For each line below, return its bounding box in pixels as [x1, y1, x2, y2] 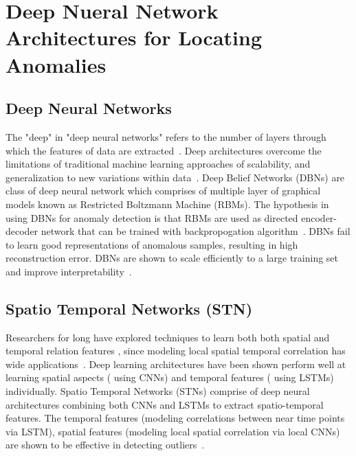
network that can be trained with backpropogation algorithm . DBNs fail [41, 224, 351, 238]
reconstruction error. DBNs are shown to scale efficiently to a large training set [5, 251, 339, 265]
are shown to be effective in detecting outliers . [5, 437, 205, 452]
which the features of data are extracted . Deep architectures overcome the [5, 143, 322, 157]
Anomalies [5, 50, 107, 78]
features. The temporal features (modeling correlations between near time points [5, 411, 345, 425]
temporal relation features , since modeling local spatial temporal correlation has [5, 343, 346, 358]
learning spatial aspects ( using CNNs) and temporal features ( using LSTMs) [5, 370, 334, 385]
